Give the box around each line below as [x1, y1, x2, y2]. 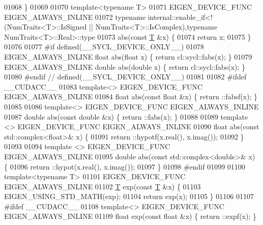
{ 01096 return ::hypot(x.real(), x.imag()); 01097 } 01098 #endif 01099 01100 [4, 161, 245, 172]
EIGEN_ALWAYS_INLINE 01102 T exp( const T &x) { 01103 [4, 181, 201, 191]
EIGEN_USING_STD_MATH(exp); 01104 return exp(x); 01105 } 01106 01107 [4, 191, 254, 202]
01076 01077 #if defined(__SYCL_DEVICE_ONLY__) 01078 [4, 41, 204, 52]
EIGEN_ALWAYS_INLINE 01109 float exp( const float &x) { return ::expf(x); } [4, 211, 256, 221]
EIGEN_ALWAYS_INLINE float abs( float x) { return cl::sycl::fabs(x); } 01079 [4, 51, 252, 62]
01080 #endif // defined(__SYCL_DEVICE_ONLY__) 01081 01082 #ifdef [4, 71, 247, 82]
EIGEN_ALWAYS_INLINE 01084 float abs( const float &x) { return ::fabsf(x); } [4, 91, 258, 102]
